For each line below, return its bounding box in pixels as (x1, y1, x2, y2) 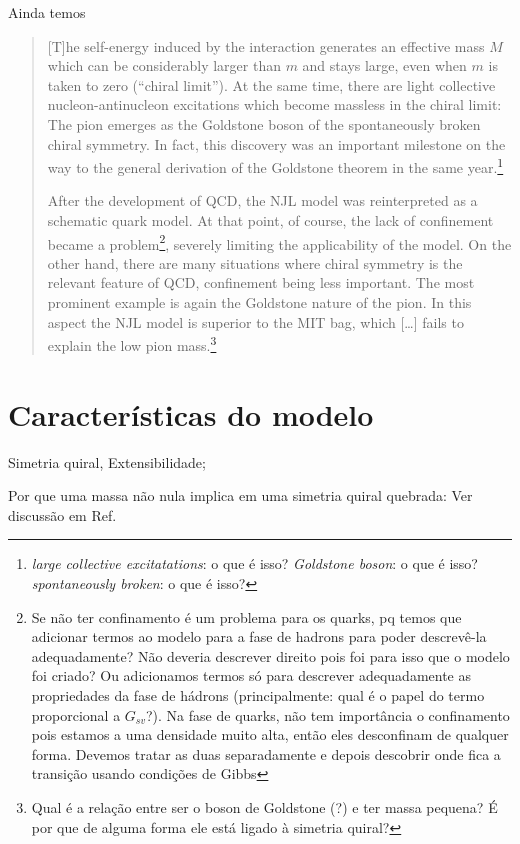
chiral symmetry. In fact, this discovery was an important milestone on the (47, 133, 506, 154)
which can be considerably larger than (47, 55, 281, 76)
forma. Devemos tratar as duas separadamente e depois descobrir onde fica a (31, 743, 501, 764)
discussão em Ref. (8, 504, 117, 525)
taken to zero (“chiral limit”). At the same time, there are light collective (47, 74, 496, 95)
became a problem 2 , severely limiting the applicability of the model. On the (47, 230, 512, 254)
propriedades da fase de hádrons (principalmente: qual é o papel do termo (31, 684, 485, 705)
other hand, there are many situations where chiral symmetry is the (47, 252, 463, 273)
